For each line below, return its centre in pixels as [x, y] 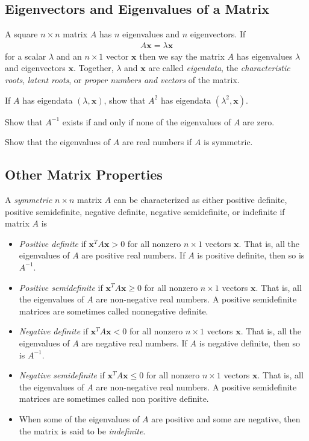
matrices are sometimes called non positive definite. [114, 399]
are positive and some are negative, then [226, 418]
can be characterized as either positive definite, [200, 199]
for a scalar [26, 56]
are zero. [259, 121]
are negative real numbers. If [134, 342]
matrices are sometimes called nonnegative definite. [114, 311]
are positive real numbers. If [133, 255]
